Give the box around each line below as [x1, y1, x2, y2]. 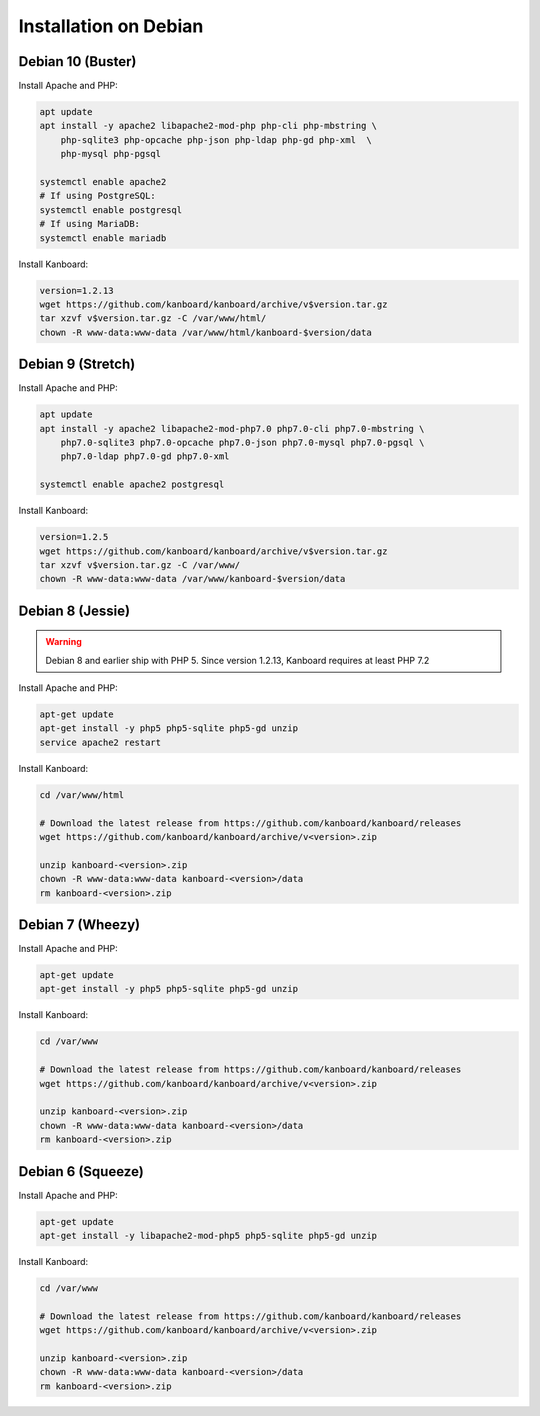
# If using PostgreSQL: [39, 190, 157, 202]
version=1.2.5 [39, 531, 109, 543]
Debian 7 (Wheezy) [18, 916, 140, 933]
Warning [45, 636, 82, 648]
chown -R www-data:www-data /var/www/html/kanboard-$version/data [39, 326, 372, 338]
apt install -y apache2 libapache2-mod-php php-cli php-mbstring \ [39, 120, 378, 132]
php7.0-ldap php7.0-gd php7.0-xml [60, 451, 230, 462]
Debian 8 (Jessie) [18, 602, 130, 619]
